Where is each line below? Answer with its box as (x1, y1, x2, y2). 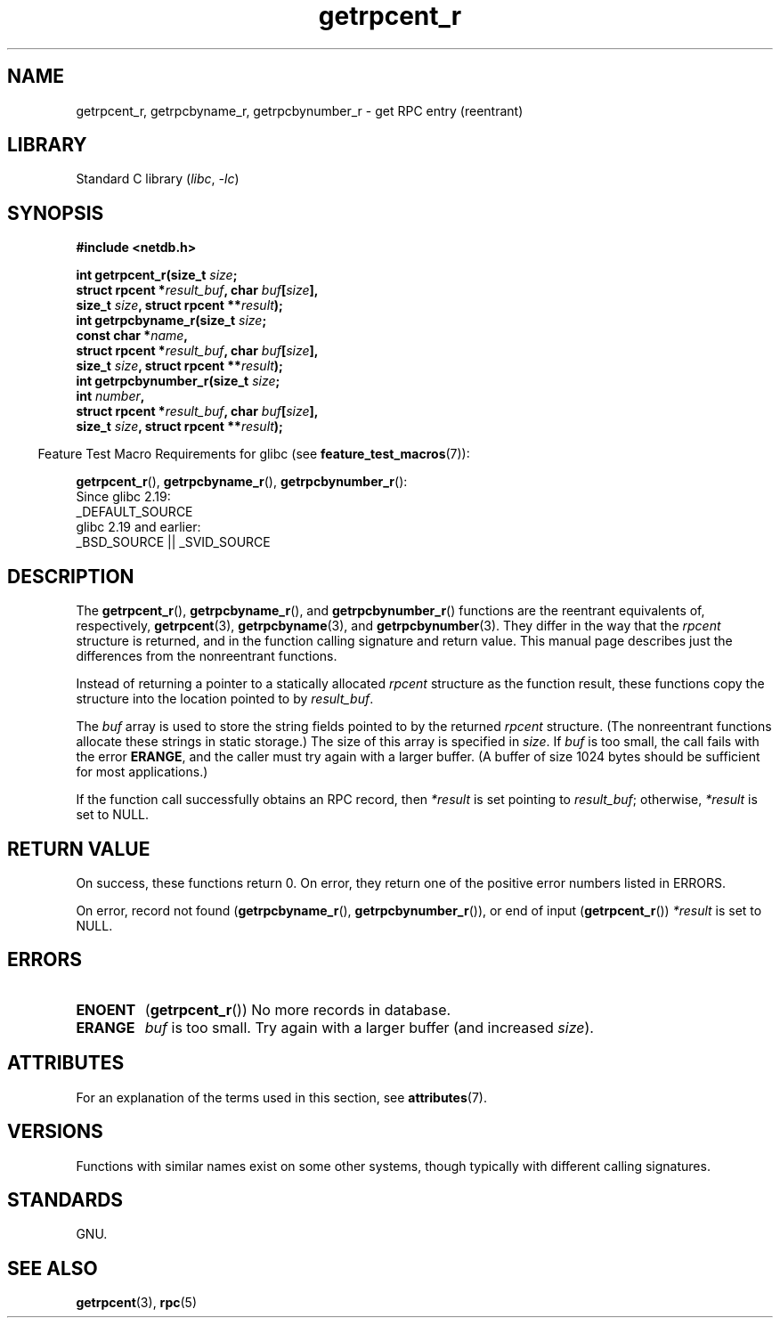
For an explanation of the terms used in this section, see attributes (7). (76, 1089, 487, 1105)
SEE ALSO (7, 1256, 98, 1280)
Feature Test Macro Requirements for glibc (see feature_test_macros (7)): (37, 446, 470, 462)
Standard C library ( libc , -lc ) (76, 171, 240, 187)
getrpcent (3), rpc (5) (76, 1295, 198, 1311)
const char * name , (76, 328, 189, 344)
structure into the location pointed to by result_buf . (76, 691, 374, 707)
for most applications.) (76, 764, 208, 780)
